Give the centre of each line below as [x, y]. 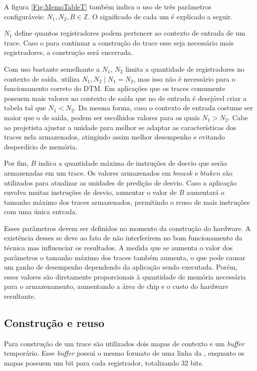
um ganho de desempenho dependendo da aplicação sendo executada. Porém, [121, 267]
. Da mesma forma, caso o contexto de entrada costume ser [163, 108]
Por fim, [16, 163]
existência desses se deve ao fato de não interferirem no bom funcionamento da [123, 238]
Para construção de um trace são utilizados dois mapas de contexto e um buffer [124, 343]
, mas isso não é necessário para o [185, 78]
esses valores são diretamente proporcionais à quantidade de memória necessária [125, 276]
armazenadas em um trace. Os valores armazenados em [87, 172]
